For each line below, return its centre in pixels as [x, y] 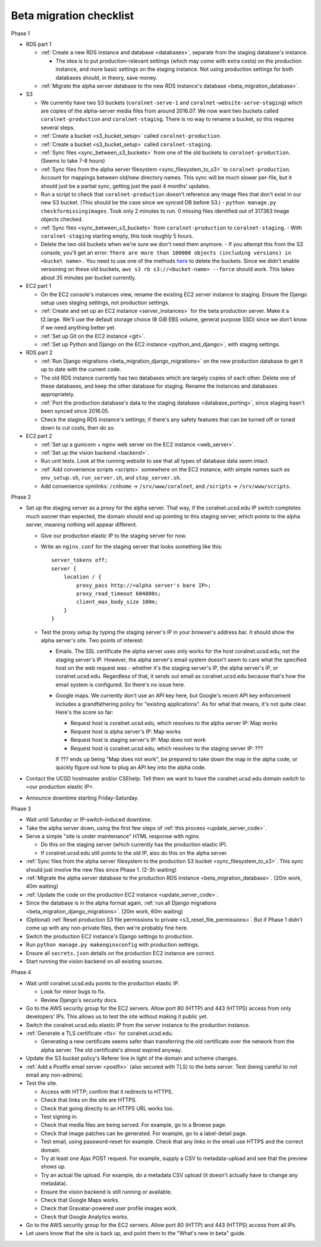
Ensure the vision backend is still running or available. [106, 1192]
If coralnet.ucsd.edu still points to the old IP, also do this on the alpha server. [134, 853]
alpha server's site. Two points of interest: [92, 640]
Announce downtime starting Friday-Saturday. [82, 798]
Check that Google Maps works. [80, 1200]
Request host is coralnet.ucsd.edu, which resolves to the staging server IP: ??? [167, 748]
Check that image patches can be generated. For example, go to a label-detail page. [144, 1133]
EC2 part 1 [39, 286]
